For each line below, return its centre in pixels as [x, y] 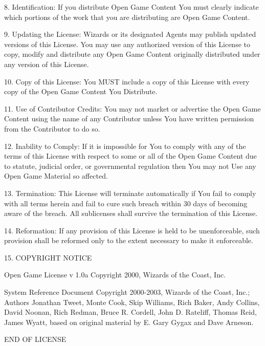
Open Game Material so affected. [56, 176]
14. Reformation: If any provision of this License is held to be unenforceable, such [132, 230]
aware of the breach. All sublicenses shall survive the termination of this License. [131, 213]
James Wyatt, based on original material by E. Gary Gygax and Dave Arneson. [129, 322]
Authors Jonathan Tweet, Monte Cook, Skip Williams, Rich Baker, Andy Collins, [132, 302]
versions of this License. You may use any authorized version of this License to [127, 44]
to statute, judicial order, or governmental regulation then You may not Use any [130, 166]
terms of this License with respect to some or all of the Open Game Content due [130, 156]
